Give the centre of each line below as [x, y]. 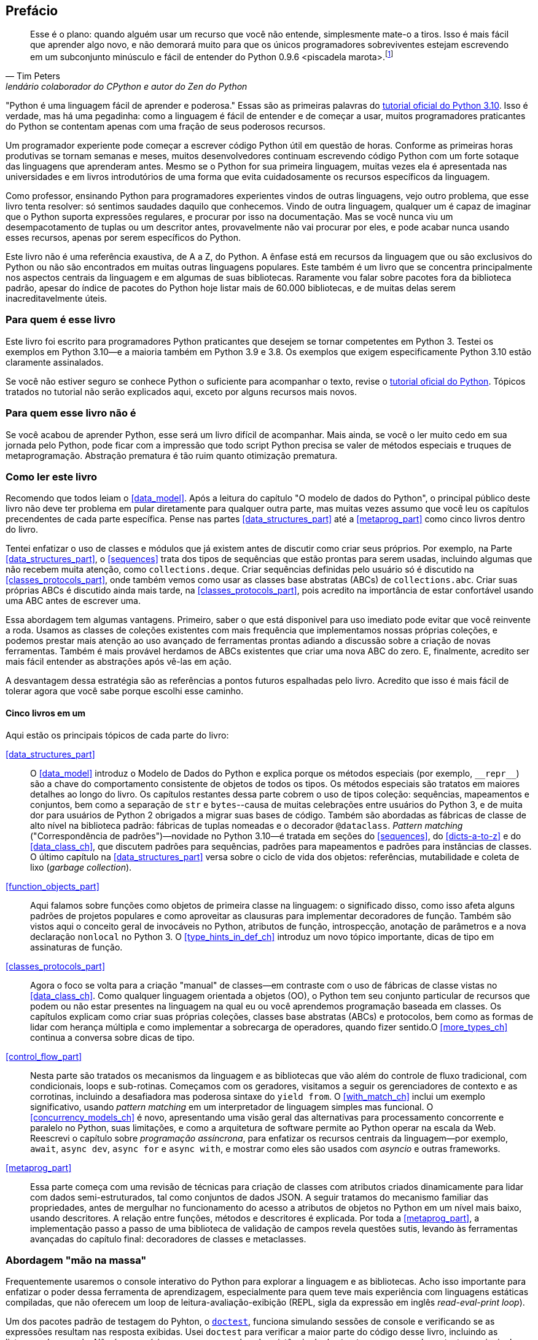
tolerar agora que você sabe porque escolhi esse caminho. [125, 691]
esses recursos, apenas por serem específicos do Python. [123, 238]
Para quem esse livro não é [71, 413]
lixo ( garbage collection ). [81, 867]
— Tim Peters [33, 76]
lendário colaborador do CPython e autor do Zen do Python [127, 87]
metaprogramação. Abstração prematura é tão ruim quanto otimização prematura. [172, 455]
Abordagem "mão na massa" [76, 1260]
